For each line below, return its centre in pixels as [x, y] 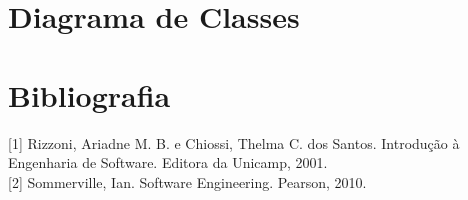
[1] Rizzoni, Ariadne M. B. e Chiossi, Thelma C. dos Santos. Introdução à [234, 142]
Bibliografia [89, 94]
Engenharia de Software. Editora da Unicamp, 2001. [168, 162]
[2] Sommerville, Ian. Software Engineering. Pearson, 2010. [187, 181]
